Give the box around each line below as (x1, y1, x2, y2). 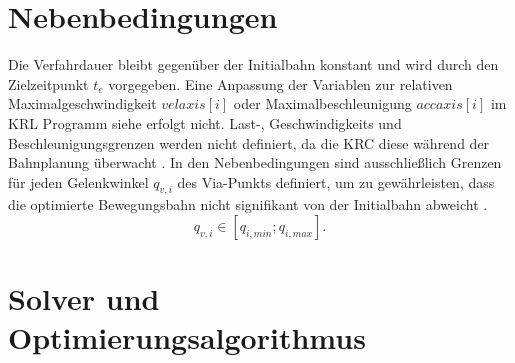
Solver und (8, 278, 160, 319)
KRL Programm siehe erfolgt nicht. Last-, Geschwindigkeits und (8, 112, 402, 133)
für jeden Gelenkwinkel (8, 171, 149, 192)
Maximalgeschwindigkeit (8, 93, 157, 114)
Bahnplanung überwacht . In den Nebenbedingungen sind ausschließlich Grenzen (8, 152, 502, 173)
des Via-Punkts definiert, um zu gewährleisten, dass (177, 171, 495, 192)
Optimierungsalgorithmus (8, 317, 366, 358)
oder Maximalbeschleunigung (233, 93, 412, 114)
